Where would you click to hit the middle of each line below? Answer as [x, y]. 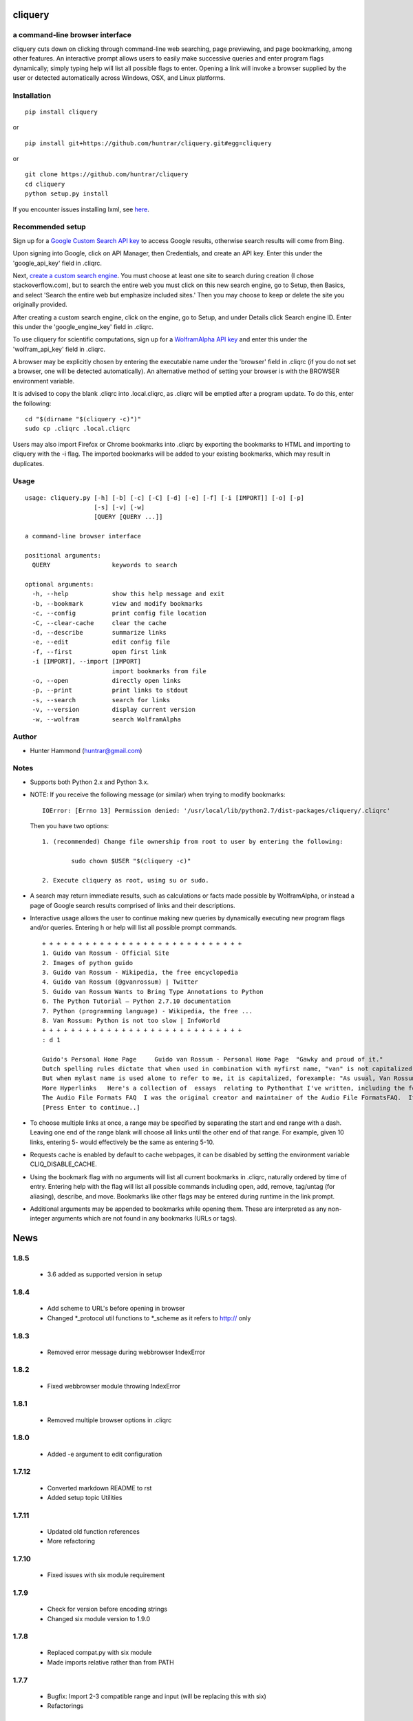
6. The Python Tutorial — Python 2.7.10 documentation [137, 1001]
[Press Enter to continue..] [91, 1107]
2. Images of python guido [88, 963]
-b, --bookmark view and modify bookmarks [117, 603]
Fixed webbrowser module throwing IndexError [114, 1386]
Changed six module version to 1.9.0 [99, 1618]
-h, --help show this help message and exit [128, 594]
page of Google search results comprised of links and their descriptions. [133, 905]
